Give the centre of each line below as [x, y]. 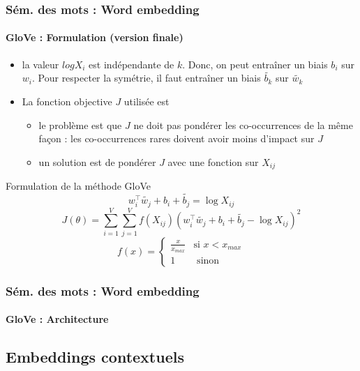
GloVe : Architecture [57, 319]
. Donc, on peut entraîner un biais [255, 64]
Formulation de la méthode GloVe [78, 186]
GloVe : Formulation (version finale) [95, 37]
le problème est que [80, 124]
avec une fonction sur [213, 161]
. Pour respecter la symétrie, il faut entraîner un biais [147, 78]
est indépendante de [132, 64]
